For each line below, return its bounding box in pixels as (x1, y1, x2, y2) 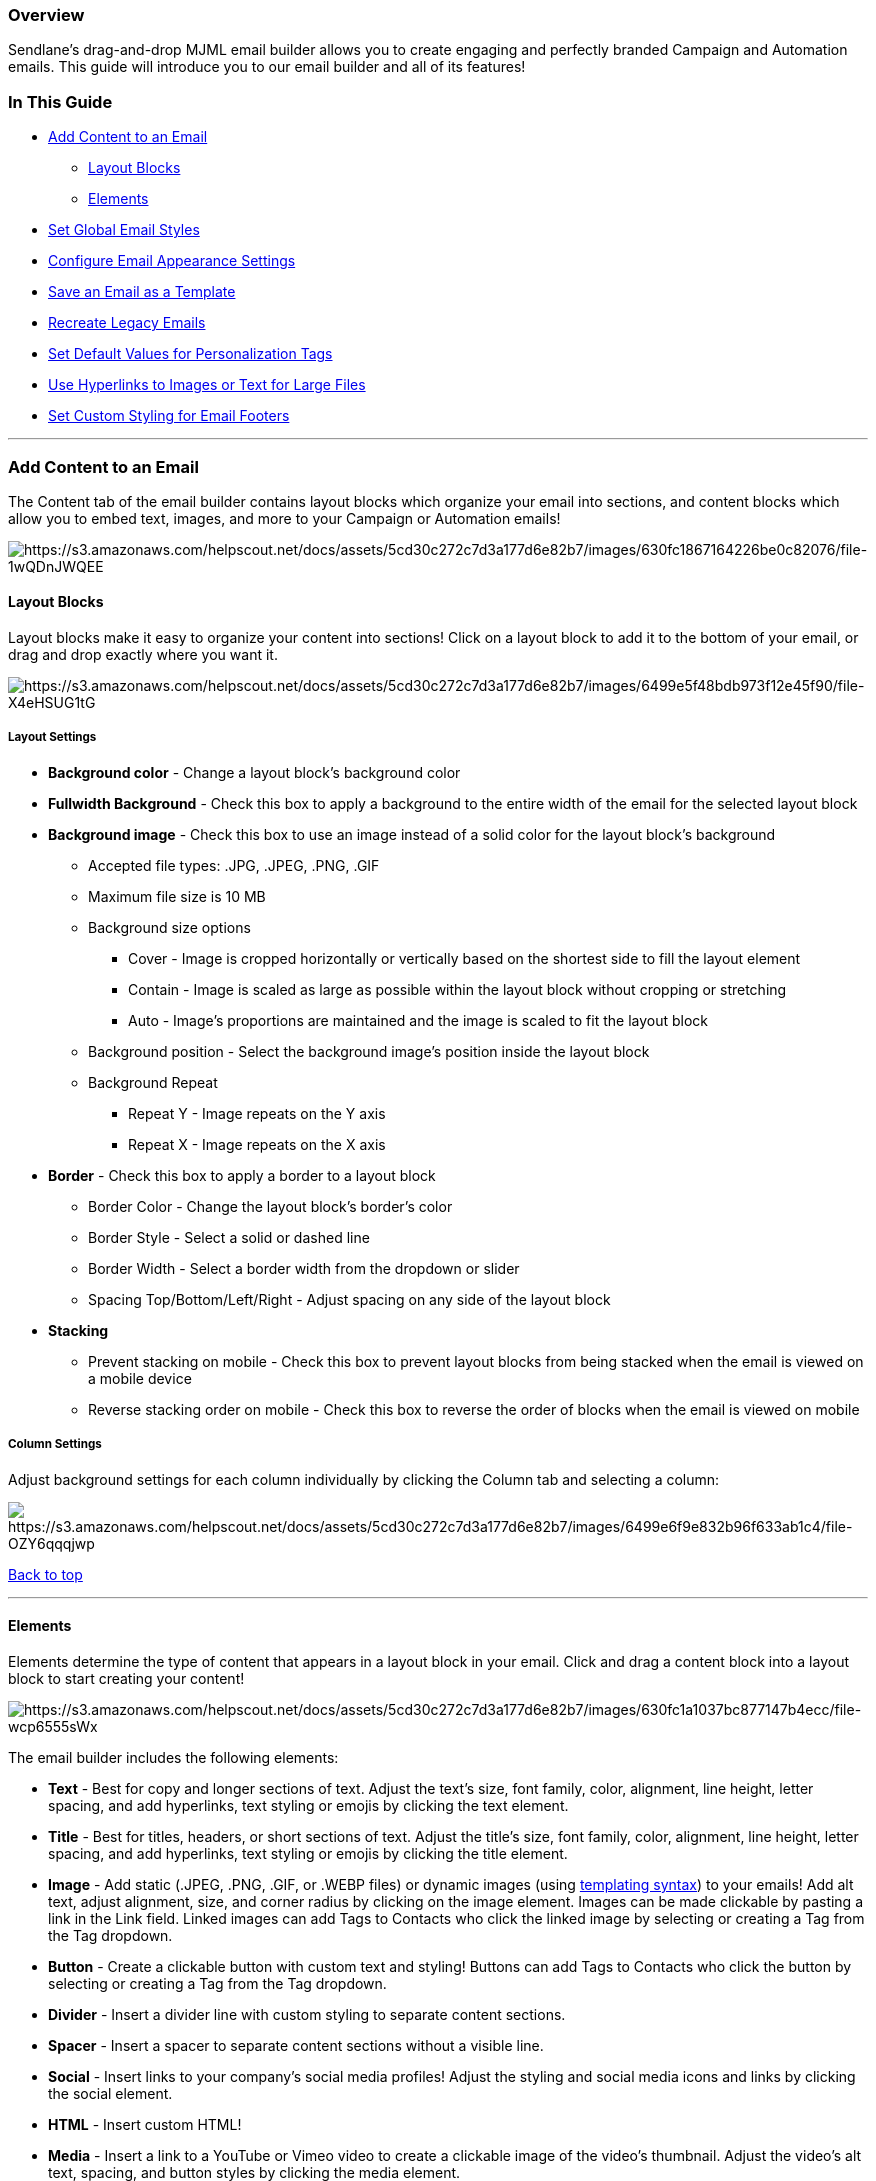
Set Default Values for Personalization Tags (48, 345, 333, 363)
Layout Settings (8, 730, 97, 745)
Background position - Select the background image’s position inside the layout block (88, 1042, 650, 1060)
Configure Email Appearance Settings (48, 252, 296, 270)
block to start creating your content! (8, 1669, 245, 1687)
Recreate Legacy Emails (48, 314, 206, 332)
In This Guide (8, 91, 113, 112)
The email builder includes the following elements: (8, 1748, 339, 1766)
